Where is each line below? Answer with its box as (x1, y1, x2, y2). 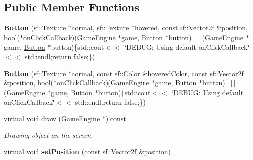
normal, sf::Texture (71, 23, 129, 33)
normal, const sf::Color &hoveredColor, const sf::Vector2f (71, 68, 244, 78)
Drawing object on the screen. (4, 130, 93, 140)
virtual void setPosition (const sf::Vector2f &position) (4, 146, 171, 157)
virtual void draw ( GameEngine (4, 113, 100, 123)
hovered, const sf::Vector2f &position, (134, 23, 248, 33)
